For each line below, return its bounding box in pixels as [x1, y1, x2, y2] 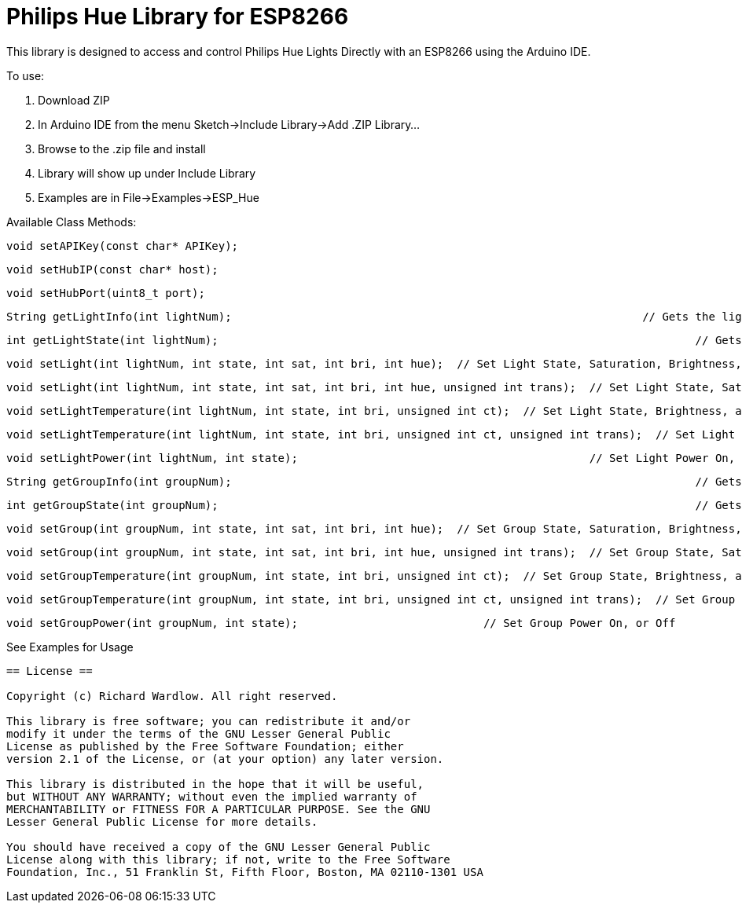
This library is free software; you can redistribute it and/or [6, 714, 411, 728]
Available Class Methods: [6, 214, 137, 229]
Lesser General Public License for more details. [6, 815, 318, 828]
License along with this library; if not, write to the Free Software [6, 852, 450, 866]
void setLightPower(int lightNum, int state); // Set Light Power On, [6, 451, 736, 464]
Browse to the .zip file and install [38, 141, 206, 156]
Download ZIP [38, 93, 110, 107]
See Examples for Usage [6, 640, 134, 654]
